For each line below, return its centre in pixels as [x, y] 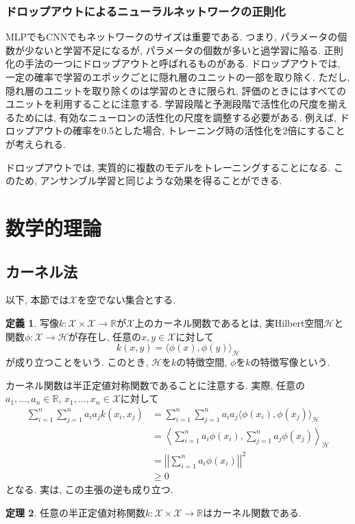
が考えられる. [36, 144]
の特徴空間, [202, 361]
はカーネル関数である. [252, 512]
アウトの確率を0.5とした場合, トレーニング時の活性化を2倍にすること [189, 130]
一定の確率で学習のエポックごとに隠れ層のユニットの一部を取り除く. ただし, [178, 77]
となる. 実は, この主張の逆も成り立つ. [89, 489]
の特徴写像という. [290, 361]
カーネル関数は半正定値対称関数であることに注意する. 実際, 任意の [155, 385]
